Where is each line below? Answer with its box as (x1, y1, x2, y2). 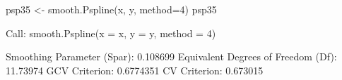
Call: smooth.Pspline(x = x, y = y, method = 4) (6, 25, 216, 40)
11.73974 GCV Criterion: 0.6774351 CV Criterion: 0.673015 (6, 62, 264, 77)
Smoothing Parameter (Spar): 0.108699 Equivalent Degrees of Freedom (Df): (6, 49, 337, 64)
